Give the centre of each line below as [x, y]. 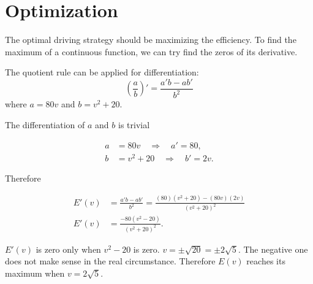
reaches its [266, 261]
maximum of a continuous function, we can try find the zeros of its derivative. [151, 51]
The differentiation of [45, 124]
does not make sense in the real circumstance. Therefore [110, 261]
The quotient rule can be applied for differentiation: [102, 72]
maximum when [35, 273]
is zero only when [68, 249]
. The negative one [273, 249]
